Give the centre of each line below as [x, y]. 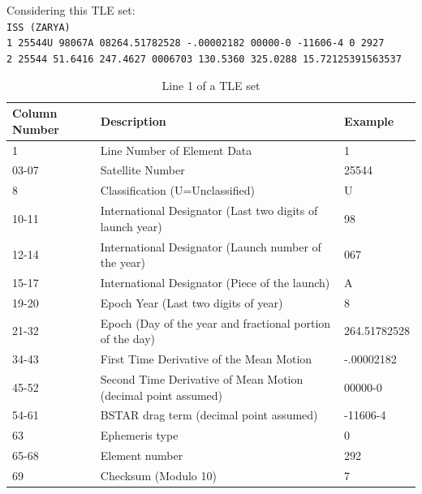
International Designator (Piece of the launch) [215, 282]
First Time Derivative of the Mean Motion [206, 359]
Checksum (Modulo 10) [158, 475]
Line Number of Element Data [176, 150]
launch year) [131, 226]
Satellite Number [142, 170]
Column [35, 113]
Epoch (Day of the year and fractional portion [215, 322]
